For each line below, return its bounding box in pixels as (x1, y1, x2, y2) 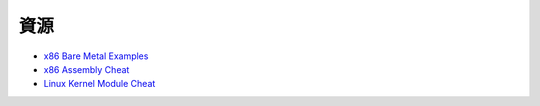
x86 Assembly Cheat (43, 63, 130, 75)
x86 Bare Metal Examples (43, 50, 149, 62)
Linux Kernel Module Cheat (43, 78, 156, 90)
